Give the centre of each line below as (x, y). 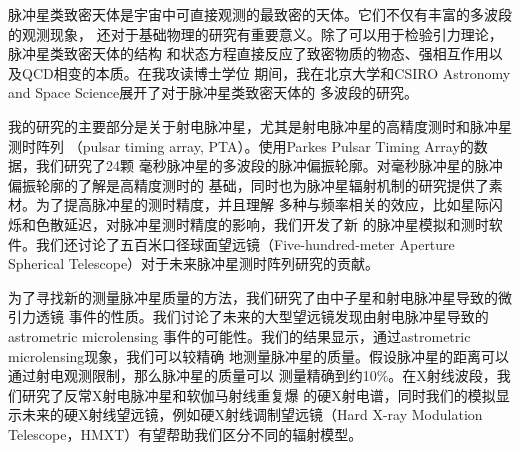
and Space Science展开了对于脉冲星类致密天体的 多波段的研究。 (213, 92)
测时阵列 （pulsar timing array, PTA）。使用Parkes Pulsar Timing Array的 (241, 145)
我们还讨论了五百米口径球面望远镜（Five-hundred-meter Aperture (245, 243)
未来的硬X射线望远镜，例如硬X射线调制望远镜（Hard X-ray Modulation (252, 414)
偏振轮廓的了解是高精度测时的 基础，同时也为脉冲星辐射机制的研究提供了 (248, 184)
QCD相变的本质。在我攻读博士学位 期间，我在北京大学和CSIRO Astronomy (266, 72)
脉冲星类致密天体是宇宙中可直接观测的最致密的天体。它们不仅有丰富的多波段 (260, 14)
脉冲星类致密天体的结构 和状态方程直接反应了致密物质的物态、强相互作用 (248, 53)
